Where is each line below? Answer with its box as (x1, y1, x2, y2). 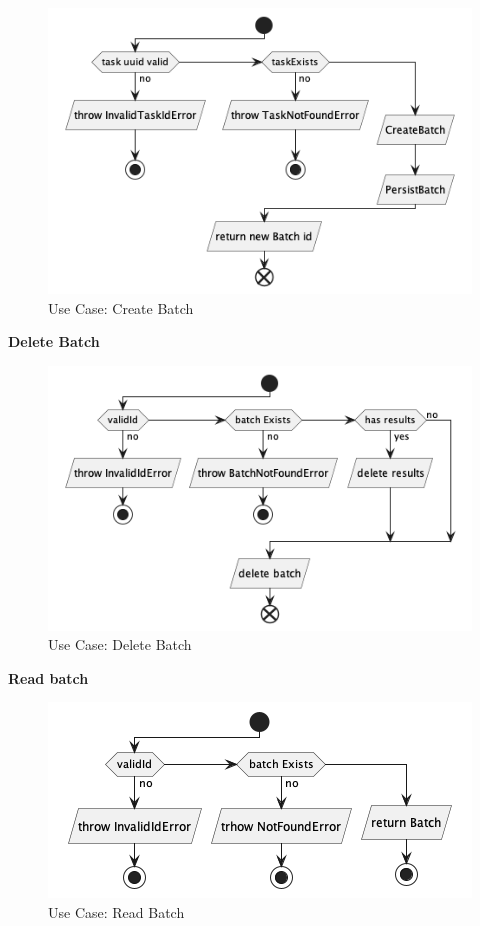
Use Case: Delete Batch (48, 634, 192, 655)
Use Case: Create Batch (48, 297, 194, 318)
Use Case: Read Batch (48, 902, 185, 923)
